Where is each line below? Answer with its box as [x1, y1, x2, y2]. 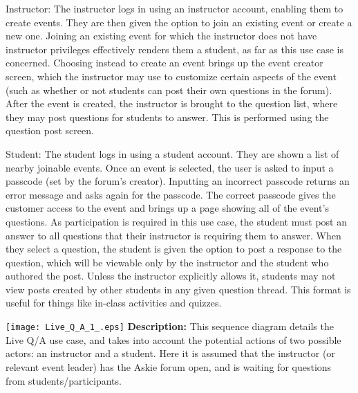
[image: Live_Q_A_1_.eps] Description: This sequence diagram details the [6, 319, 334, 333]
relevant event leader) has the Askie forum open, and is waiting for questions [6, 359, 332, 374]
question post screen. [6, 123, 94, 138]
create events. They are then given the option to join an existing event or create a [6, 15, 352, 29]
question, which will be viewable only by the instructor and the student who [6, 255, 329, 269]
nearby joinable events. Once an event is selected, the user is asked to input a [6, 160, 334, 174]
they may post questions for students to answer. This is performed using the [6, 109, 329, 124]
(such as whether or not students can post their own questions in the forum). [6, 82, 332, 97]
